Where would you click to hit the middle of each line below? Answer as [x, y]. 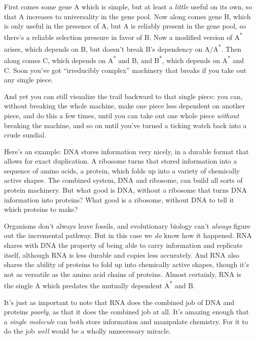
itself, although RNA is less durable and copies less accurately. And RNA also [122, 254]
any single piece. [29, 80]
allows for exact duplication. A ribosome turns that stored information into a [121, 161]
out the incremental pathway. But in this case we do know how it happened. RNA [128, 235]
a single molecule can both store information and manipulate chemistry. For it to [126, 321]
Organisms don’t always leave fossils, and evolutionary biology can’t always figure [127, 225]
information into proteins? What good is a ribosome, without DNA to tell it [119, 199]
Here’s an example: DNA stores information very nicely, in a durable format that [127, 151]
